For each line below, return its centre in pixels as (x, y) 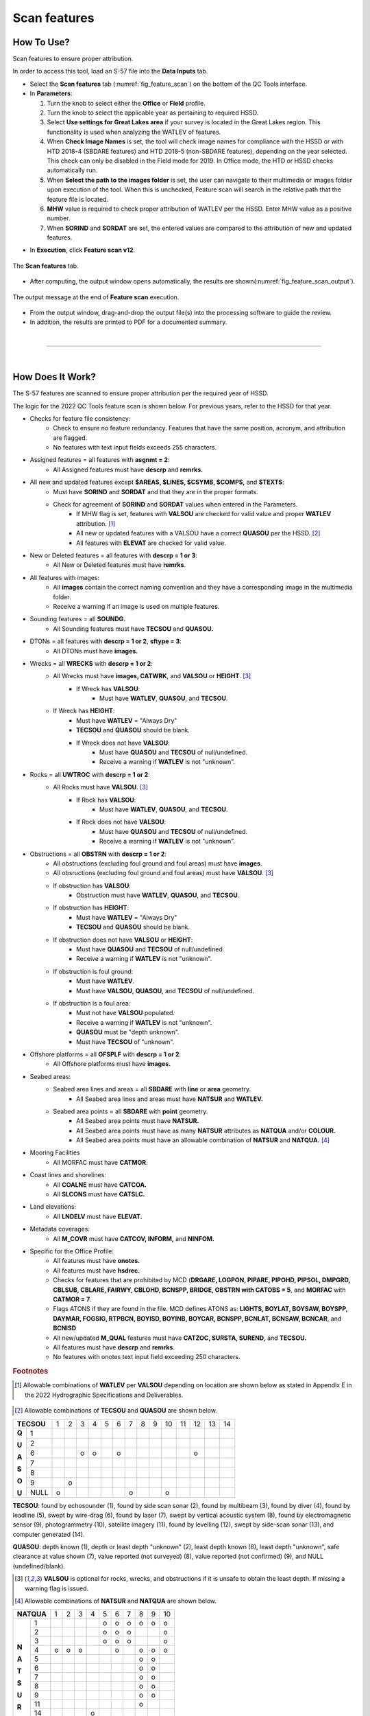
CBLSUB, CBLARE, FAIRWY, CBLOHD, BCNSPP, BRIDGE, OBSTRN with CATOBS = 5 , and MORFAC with (199, 1290)
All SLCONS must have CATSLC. (99, 1194)
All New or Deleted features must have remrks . (120, 565)
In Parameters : (51, 93)
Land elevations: (53, 1207)
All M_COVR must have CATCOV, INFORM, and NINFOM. (134, 1238)
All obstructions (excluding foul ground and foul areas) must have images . (158, 863)
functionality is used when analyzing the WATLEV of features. (134, 132)
